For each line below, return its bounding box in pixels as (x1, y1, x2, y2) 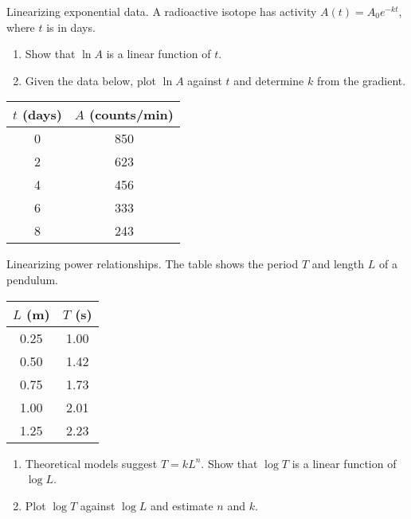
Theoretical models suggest (25, 455, 158, 471)
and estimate (151, 497, 213, 513)
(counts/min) (89, 105, 174, 124)
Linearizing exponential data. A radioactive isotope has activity (6, 3, 317, 19)
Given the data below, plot (25, 72, 157, 88)
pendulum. (6, 271, 58, 287)
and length (311, 256, 365, 272)
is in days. (46, 18, 96, 35)
